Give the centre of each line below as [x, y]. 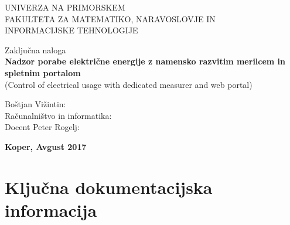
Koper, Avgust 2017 [46, 146]
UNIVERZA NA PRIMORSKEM [65, 7]
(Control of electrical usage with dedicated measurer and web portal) [129, 84]
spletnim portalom [43, 72]
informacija [51, 209]
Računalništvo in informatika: [58, 115]
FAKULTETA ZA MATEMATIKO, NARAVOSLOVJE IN [110, 18]
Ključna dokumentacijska [109, 187]
